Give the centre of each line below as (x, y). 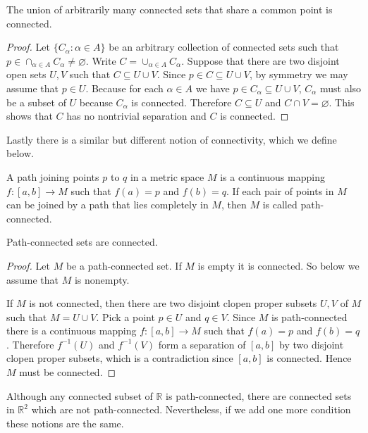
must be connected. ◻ (68, 372)
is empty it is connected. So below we (278, 265)
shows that (30, 116)
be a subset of (36, 102)
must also (341, 88)
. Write (101, 60)
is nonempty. (102, 279)
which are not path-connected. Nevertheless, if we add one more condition (191, 409)
